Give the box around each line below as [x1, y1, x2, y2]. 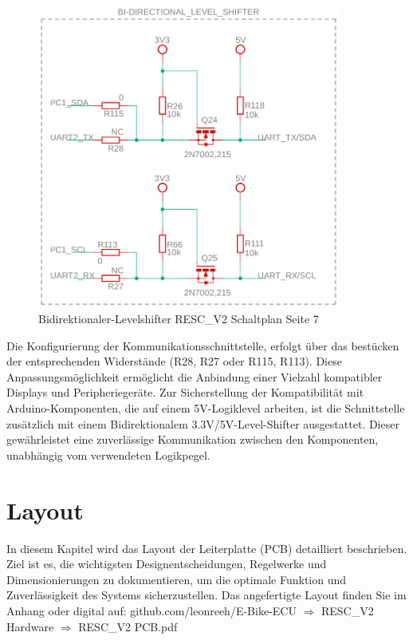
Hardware [6, 618, 54, 634]
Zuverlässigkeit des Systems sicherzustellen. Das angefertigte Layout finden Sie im [6, 587, 407, 603]
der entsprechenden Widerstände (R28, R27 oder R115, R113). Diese [6, 353, 342, 369]
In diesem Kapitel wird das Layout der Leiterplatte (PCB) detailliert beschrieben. [6, 539, 407, 556]
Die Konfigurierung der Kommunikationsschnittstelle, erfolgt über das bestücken [6, 337, 399, 354]
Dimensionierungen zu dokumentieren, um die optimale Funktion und [6, 571, 347, 587]
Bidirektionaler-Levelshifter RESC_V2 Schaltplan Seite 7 [38, 310, 319, 327]
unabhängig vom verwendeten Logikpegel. [6, 446, 210, 463]
